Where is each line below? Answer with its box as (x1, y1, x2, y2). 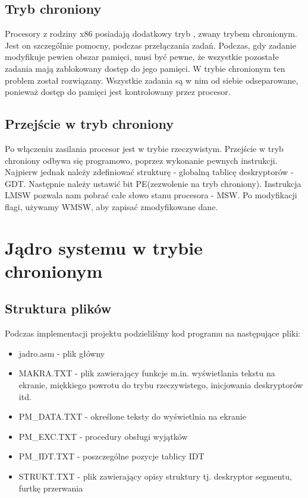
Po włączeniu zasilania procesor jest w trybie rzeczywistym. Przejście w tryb (5, 142, 284, 154)
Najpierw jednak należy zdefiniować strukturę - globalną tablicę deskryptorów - (5, 166, 294, 178)
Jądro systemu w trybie (5, 235, 203, 259)
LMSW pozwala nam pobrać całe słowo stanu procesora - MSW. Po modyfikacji (5, 189, 297, 201)
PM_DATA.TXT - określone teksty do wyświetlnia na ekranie (18, 410, 246, 423)
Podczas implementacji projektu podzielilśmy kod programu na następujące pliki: (5, 327, 301, 340)
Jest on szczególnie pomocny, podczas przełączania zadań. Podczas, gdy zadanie (5, 39, 296, 51)
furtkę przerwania (18, 481, 83, 494)
